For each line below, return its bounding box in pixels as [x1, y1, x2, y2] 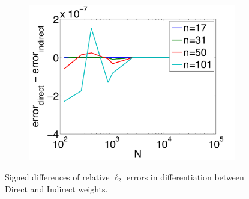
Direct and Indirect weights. [5, 182, 108, 195]
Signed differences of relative [5, 170, 110, 183]
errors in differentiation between [126, 170, 244, 183]
